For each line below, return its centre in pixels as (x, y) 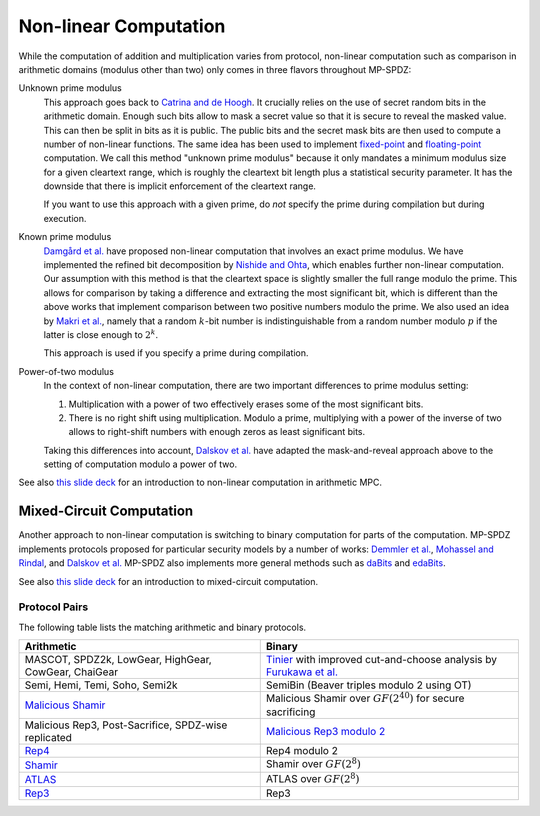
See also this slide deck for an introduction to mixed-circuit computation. (168, 581)
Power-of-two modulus (66, 371)
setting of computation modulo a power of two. (140, 464)
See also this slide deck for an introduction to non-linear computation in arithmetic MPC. (200, 482)
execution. (65, 218)
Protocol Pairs (53, 607)
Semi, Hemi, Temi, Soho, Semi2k (101, 685)
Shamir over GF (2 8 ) (313, 763)
